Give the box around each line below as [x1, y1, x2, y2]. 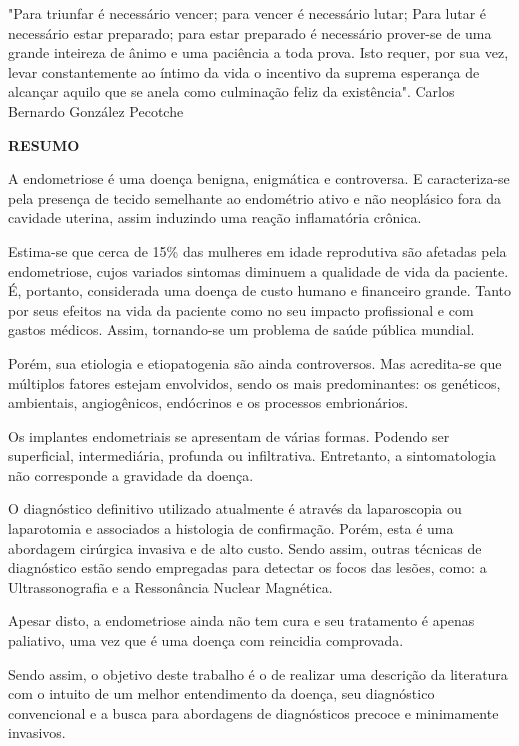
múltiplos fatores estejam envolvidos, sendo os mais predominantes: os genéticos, [8, 372, 501, 393]
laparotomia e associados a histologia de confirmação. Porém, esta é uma [8, 518, 454, 539]
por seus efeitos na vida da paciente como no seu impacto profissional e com [8, 299, 474, 320]
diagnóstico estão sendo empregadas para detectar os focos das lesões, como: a [8, 557, 487, 578]
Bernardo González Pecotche [8, 100, 184, 121]
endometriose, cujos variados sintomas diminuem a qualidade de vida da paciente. [8, 260, 509, 281]
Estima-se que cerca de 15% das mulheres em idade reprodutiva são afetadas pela [8, 240, 507, 261]
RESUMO [8, 134, 80, 155]
